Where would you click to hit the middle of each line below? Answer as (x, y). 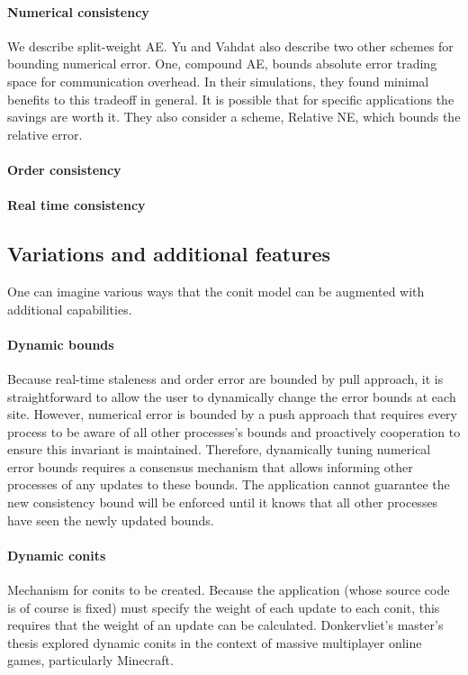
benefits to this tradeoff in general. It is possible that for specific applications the (231, 99)
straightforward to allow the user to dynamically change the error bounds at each (232, 396)
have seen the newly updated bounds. (111, 520)
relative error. (45, 134)
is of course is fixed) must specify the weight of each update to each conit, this (224, 607)
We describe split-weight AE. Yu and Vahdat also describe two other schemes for (230, 46)
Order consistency (64, 169)
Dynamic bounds (61, 344)
